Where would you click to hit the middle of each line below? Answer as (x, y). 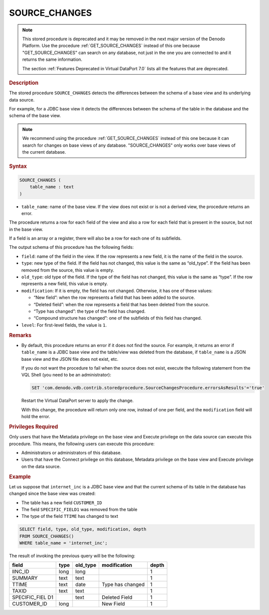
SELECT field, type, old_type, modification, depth (83, 529)
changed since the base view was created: (52, 494)
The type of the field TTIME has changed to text (70, 516)
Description (24, 82)
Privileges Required (34, 427)
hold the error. (36, 417)
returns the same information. (52, 59)
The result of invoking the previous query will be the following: (72, 556)
